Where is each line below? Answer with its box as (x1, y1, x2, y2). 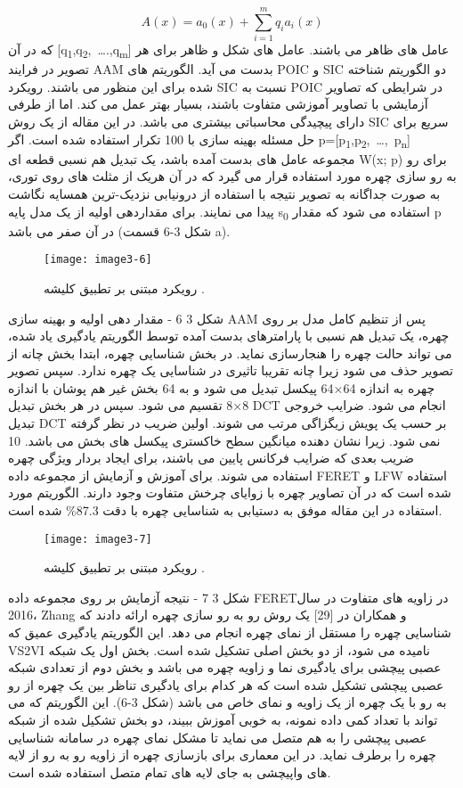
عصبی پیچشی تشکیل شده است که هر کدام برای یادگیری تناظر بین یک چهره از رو (8, 675, 444, 694)
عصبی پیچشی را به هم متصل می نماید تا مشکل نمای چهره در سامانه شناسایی (8, 727, 427, 746)
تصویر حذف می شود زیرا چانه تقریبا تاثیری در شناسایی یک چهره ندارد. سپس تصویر (8, 361, 453, 380)
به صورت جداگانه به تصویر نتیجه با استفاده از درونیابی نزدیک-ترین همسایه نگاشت (8, 184, 441, 202)
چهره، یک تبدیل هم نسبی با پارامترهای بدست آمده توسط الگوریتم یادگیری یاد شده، (8, 326, 450, 345)
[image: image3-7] (44, 532, 152, 546)
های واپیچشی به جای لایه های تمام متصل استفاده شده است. (8, 762, 331, 781)
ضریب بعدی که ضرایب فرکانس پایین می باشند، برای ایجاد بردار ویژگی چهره (8, 448, 414, 467)
